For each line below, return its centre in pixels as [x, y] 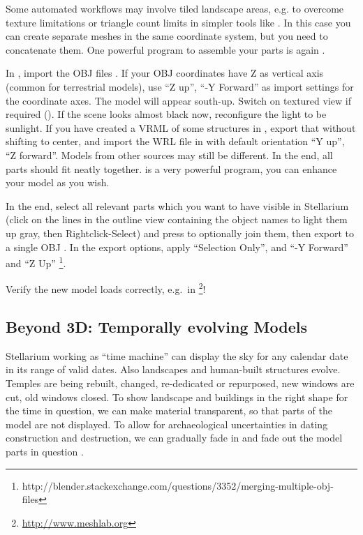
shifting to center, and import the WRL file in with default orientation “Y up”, [175, 141]
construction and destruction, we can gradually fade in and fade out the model [174, 438]
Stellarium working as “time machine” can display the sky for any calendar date [177, 355]
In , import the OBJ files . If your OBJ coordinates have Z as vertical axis [165, 73]
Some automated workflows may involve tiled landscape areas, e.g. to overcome [175, 8]
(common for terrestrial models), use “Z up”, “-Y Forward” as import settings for [180, 86]
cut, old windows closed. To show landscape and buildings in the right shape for [177, 397]
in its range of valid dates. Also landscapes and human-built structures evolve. [173, 369]
